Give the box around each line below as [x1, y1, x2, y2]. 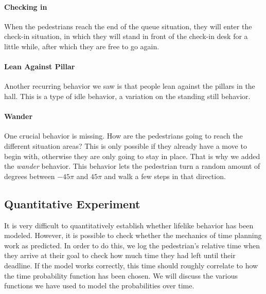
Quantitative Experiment [4, 195, 140, 211]
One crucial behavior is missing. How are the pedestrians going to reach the [4, 130, 243, 141]
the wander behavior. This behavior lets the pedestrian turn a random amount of [4, 161, 260, 171]
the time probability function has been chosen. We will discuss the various [4, 270, 238, 281]
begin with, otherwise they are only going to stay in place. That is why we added [4, 150, 260, 161]
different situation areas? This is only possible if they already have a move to [4, 140, 247, 151]
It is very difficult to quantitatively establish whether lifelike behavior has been [4, 220, 254, 230]
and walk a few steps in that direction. [104, 170, 226, 181]
